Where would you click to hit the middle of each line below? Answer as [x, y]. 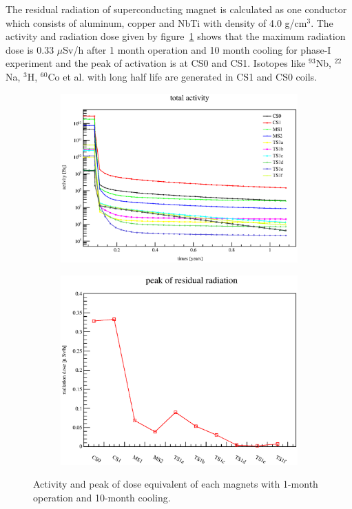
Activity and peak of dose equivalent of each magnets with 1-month [176, 484]
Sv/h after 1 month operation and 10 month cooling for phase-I [197, 49]
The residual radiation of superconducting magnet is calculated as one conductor [176, 9]
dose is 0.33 [30, 49]
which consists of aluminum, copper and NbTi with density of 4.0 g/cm [156, 22]
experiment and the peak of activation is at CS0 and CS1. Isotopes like [156, 63]
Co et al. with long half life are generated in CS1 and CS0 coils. [182, 76]
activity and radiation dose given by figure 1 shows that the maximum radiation [176, 36]
